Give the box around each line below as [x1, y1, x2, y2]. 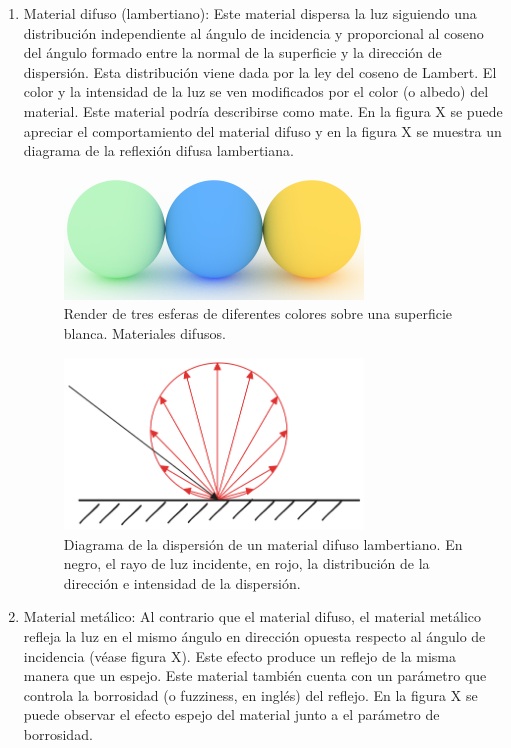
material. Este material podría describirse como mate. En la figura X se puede [23, 100, 503, 121]
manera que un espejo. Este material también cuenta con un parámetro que [23, 665, 487, 686]
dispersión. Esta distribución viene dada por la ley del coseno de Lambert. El [23, 61, 497, 82]
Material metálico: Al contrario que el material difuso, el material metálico [23, 606, 481, 627]
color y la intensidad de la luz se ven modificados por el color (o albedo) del [23, 81, 489, 102]
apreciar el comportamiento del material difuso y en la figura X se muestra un [23, 120, 502, 141]
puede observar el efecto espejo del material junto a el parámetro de [23, 704, 440, 725]
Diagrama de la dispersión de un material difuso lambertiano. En [63, 533, 463, 554]
